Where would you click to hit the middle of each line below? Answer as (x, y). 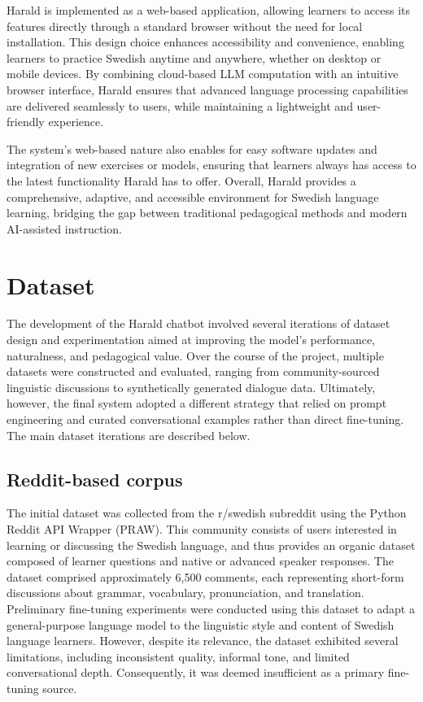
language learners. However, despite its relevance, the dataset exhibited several (203, 641)
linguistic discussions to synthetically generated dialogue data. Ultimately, (191, 387)
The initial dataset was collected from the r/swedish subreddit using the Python (207, 513)
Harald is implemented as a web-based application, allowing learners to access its (209, 10)
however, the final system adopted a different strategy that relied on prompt (197, 403)
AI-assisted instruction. (64, 228)
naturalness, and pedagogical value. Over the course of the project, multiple (195, 355)
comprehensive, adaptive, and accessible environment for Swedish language (193, 196)
